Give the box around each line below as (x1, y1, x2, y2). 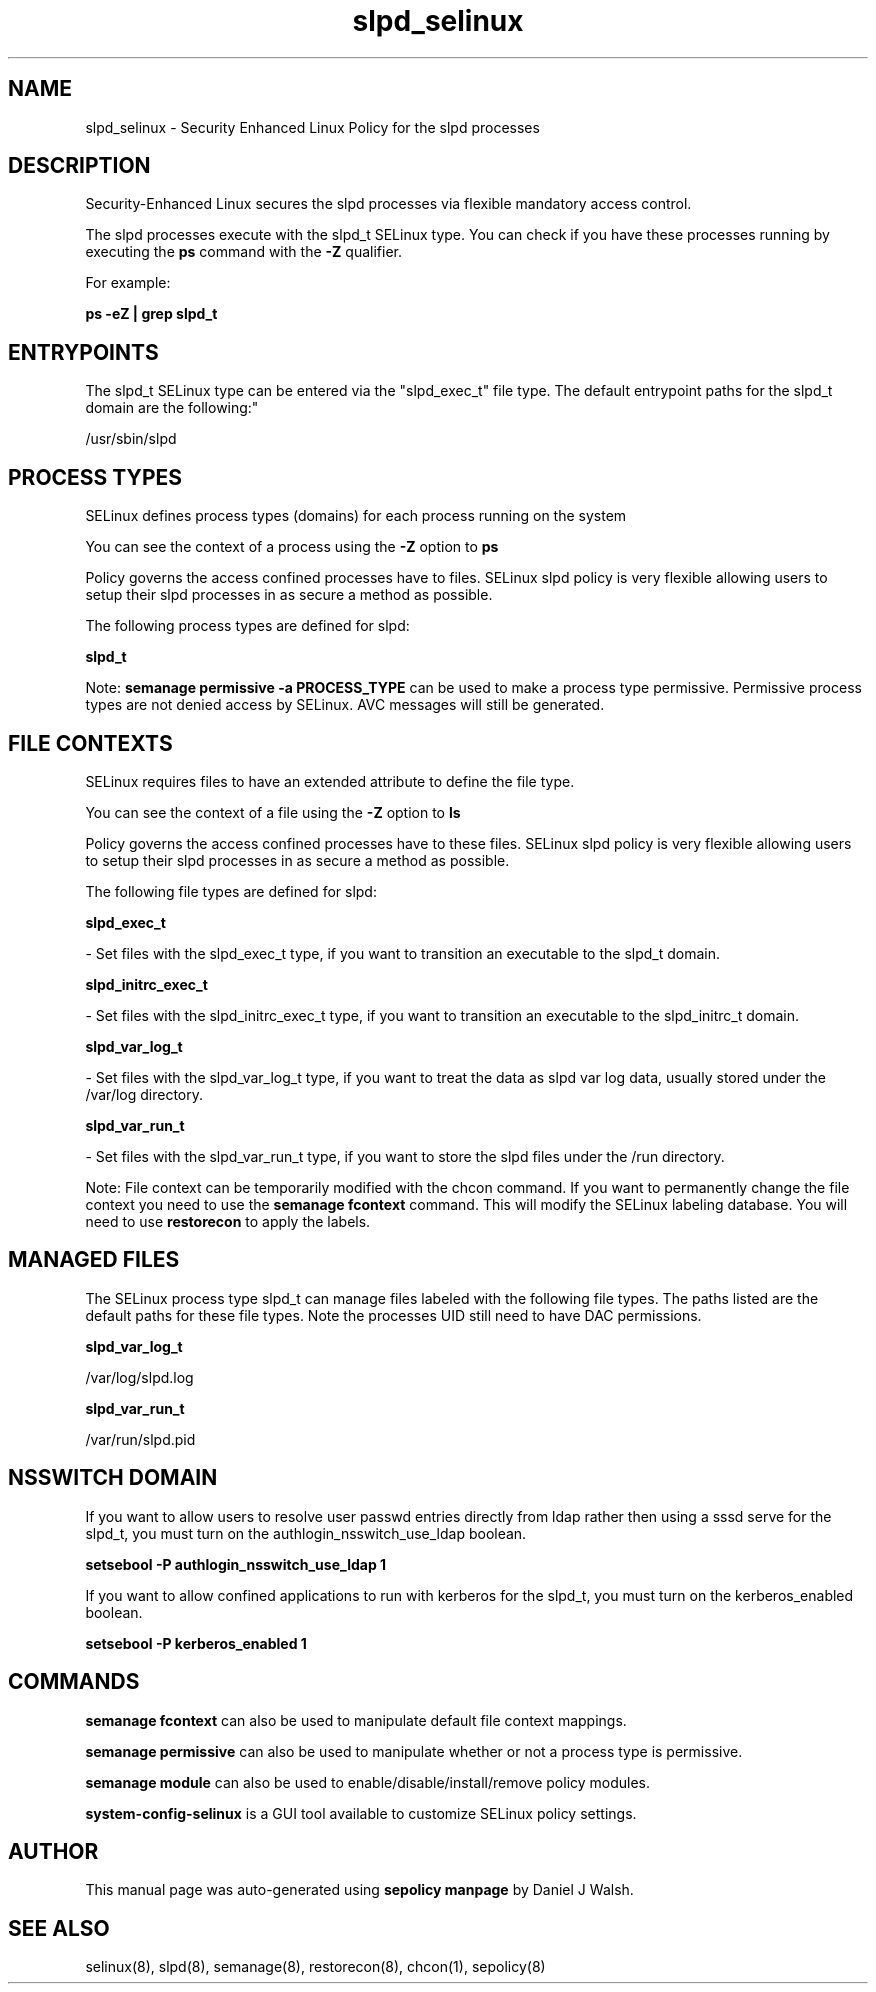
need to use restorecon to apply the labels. (85, 1212, 371, 1230)
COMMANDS (8, 1669, 140, 1695)
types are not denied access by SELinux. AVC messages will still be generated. (85, 696, 605, 714)
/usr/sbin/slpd (85, 430, 177, 448)
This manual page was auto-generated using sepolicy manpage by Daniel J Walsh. (85, 1881, 634, 1899)
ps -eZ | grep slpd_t (85, 305, 218, 323)
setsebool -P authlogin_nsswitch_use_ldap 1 (85, 1555, 387, 1573)
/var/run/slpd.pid (85, 1430, 196, 1448)
